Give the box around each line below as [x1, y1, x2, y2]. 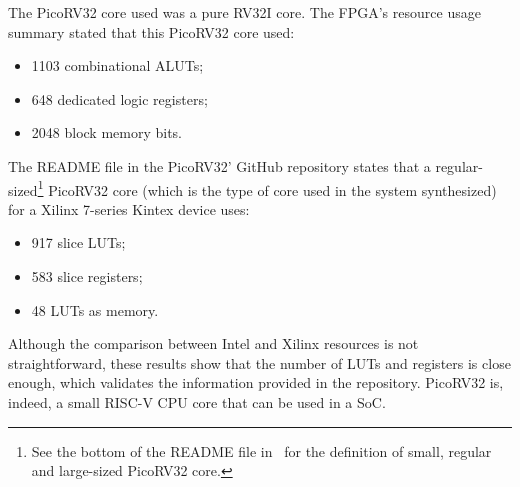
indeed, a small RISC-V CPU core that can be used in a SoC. [8, 391, 386, 412]
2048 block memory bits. [31, 122, 183, 143]
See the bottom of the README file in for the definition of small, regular [31, 440, 492, 461]
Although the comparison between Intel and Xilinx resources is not [8, 333, 419, 354]
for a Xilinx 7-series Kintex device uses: [8, 198, 250, 219]
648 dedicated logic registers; [31, 88, 208, 109]
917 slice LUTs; [31, 232, 126, 253]
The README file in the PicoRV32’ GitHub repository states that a [8, 155, 431, 176]
